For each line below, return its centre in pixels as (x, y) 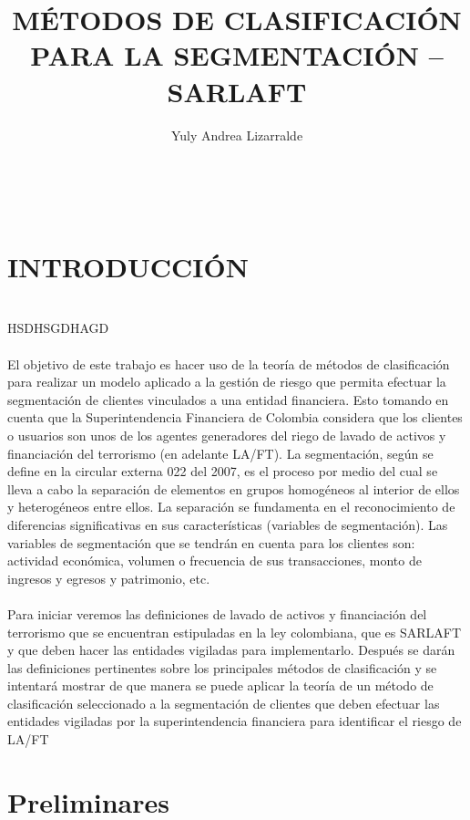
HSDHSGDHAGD (58, 328)
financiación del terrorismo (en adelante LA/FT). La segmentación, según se (220, 453)
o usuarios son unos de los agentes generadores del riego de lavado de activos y (227, 435)
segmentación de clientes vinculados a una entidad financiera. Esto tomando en (228, 399)
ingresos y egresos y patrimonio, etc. (109, 578)
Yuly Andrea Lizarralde (237, 135)
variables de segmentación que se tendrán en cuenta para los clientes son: (211, 542)
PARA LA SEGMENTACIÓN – (237, 55)
